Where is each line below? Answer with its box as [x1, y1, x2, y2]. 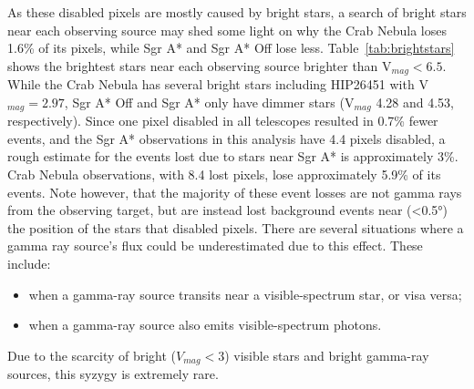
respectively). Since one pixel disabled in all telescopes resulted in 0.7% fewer [7, 111, 438, 130]
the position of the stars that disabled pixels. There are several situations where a [7, 218, 464, 237]
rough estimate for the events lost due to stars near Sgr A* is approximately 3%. [7, 147, 459, 166]
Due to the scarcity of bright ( [7, 345, 177, 364]
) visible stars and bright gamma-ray [224, 345, 429, 364]
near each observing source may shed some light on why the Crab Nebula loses [7, 20, 448, 39]
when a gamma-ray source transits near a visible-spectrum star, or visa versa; [28, 284, 462, 303]
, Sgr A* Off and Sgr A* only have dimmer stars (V [64, 92, 355, 111]
